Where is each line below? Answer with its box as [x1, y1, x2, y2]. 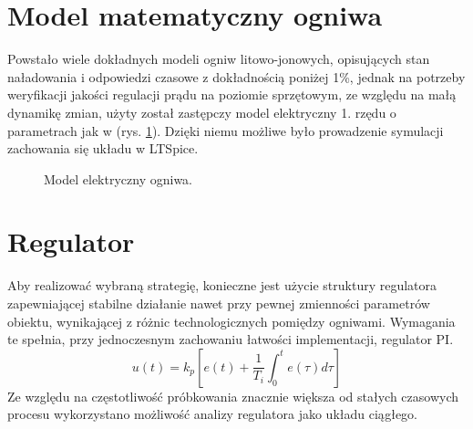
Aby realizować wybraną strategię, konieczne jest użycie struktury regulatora [7, 276, 437, 295]
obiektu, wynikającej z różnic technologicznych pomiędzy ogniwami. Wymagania [7, 311, 456, 330]
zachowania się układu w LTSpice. [7, 139, 199, 158]
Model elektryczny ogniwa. [44, 169, 192, 188]
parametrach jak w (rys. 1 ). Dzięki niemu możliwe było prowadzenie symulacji [7, 120, 444, 140]
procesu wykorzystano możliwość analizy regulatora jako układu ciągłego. [7, 404, 418, 424]
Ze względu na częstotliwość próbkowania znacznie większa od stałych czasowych [7, 386, 459, 405]
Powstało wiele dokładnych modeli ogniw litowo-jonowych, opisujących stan [7, 49, 430, 68]
